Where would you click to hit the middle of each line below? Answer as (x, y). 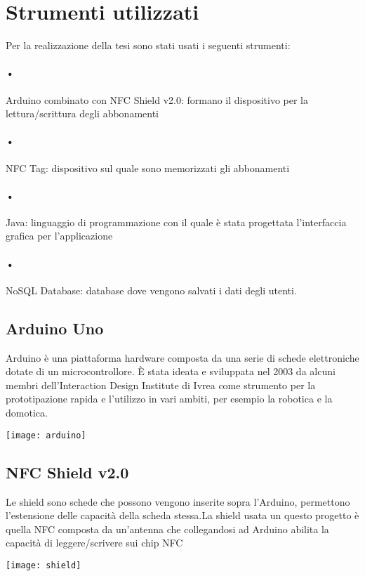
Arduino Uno (55, 328)
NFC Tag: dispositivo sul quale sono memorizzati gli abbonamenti (148, 168)
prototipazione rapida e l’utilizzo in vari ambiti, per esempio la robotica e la (169, 399)
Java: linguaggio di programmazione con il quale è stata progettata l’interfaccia (176, 222)
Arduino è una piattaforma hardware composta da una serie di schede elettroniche (182, 357)
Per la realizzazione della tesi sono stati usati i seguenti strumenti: (148, 45)
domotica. (27, 413)
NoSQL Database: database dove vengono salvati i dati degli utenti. (151, 290)
